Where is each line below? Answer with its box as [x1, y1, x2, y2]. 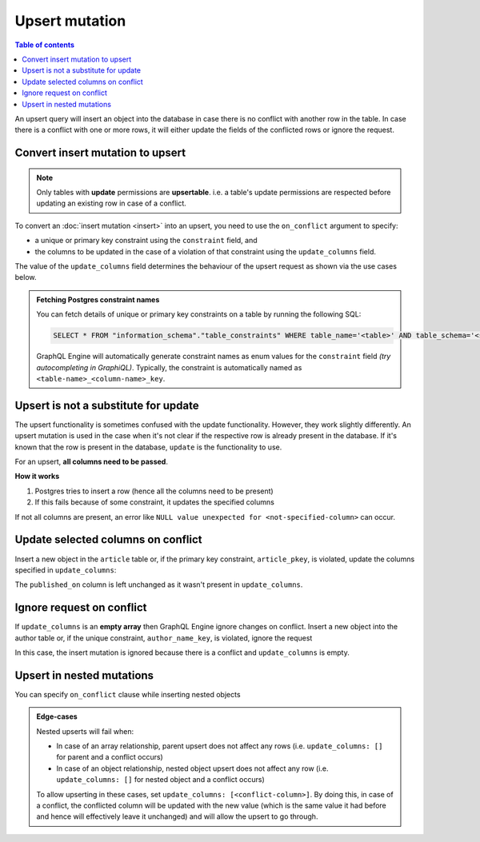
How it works [14, 472, 60, 481]
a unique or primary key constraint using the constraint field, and [34, 236, 258, 245]
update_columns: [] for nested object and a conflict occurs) [56, 775, 266, 784]
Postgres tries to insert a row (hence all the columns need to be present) [34, 486, 274, 496]
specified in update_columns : [14, 565, 117, 575]
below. [14, 273, 37, 282]
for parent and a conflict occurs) [56, 752, 163, 762]
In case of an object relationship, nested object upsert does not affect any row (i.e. [56, 764, 329, 773]
